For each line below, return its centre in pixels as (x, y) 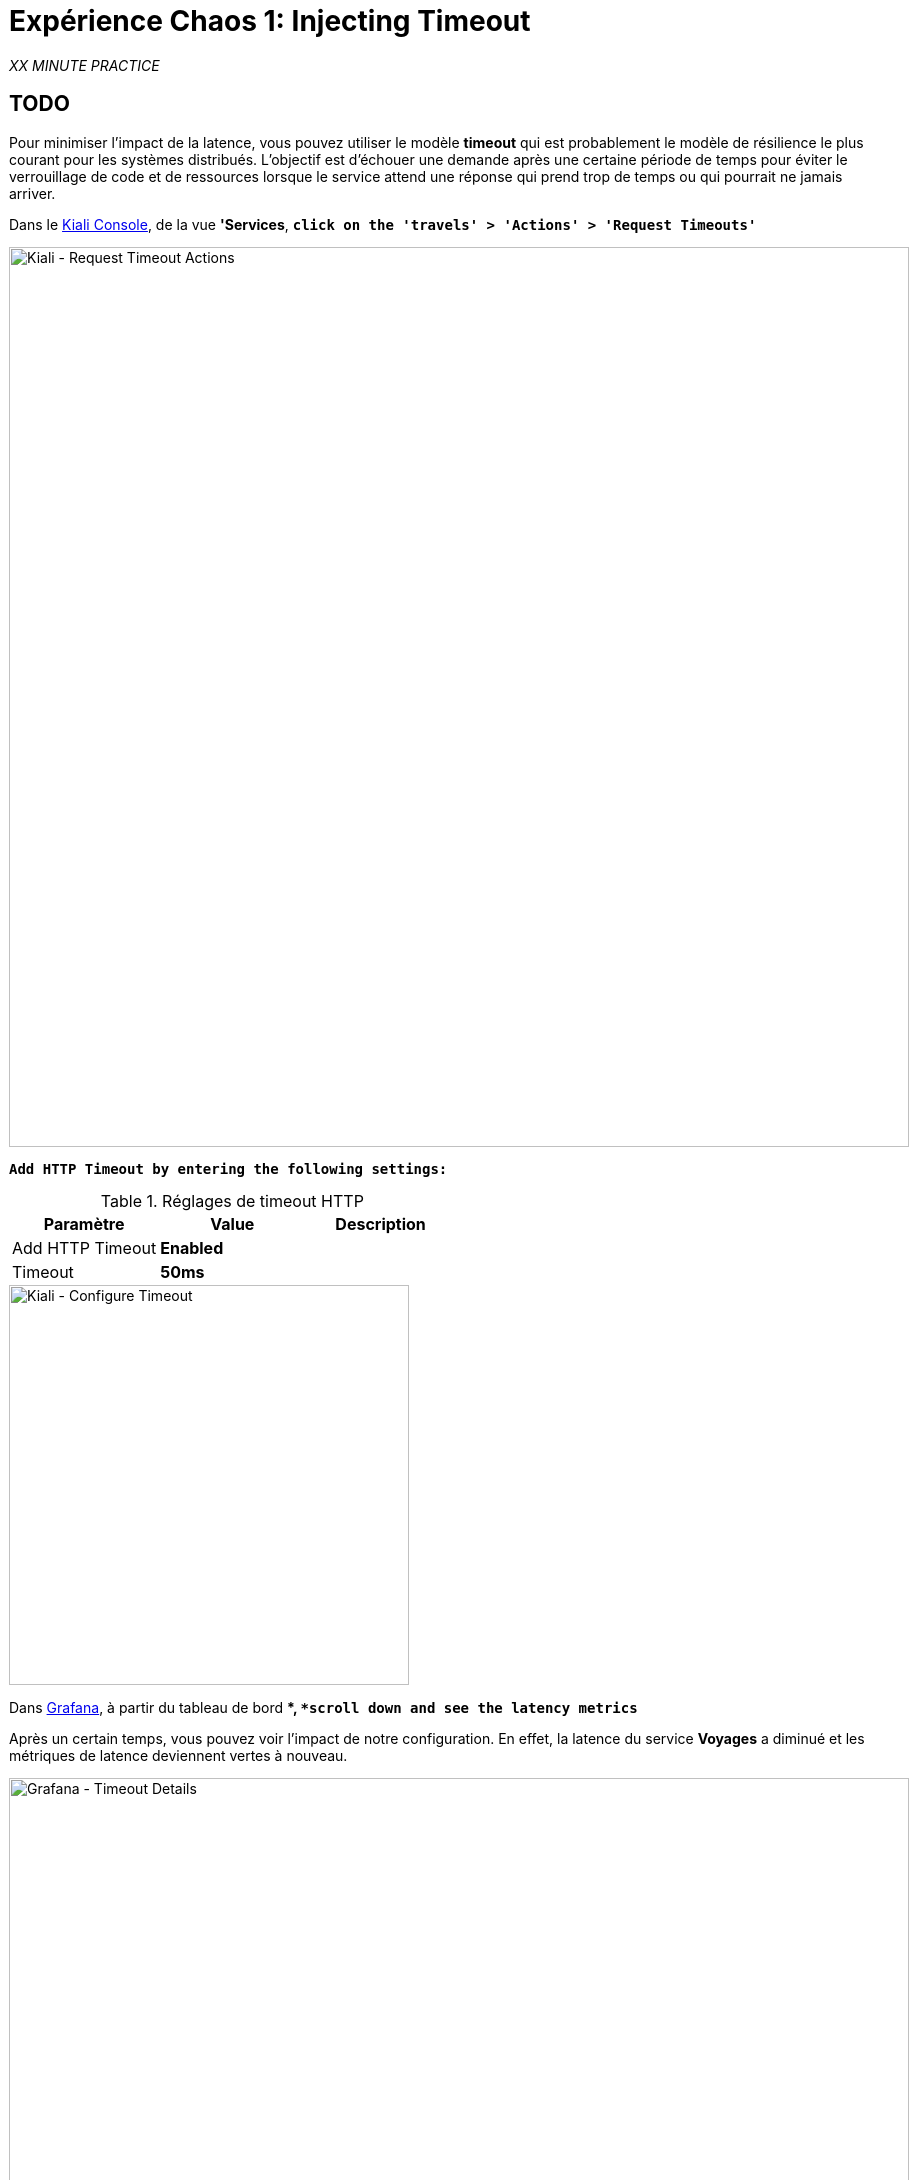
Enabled (192, 1247)
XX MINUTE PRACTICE (84, 65)
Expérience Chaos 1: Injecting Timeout (270, 21)
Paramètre (84, 1223)
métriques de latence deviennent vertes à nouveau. (178, 1755)
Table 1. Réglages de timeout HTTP (232, 1200)
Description (380, 1223)
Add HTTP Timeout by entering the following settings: (228, 1168)
